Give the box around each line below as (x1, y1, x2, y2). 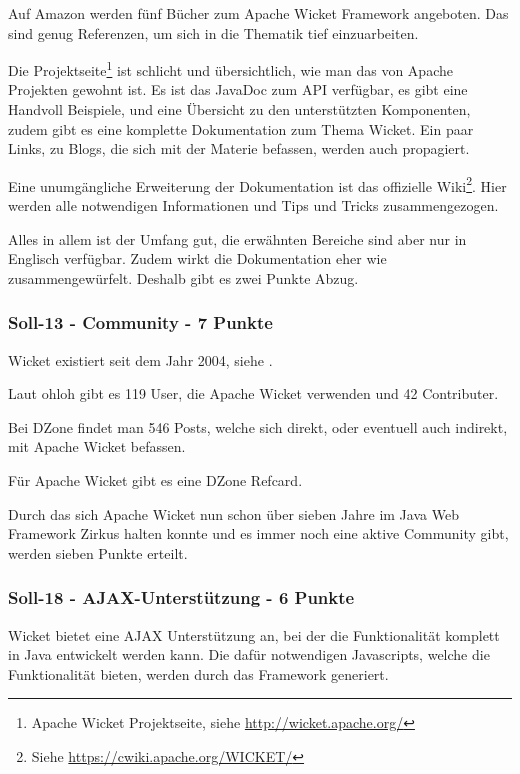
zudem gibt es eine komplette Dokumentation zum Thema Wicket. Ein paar (8, 118, 474, 139)
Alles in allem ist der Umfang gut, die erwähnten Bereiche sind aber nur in (8, 228, 467, 249)
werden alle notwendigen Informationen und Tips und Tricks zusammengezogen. (8, 195, 499, 216)
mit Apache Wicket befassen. (8, 436, 186, 457)
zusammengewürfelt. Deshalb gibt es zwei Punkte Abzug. (8, 267, 359, 288)
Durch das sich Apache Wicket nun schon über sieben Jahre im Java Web (8, 503, 459, 524)
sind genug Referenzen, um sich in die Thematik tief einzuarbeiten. (8, 22, 419, 43)
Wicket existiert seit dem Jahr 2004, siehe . (8, 349, 273, 370)
